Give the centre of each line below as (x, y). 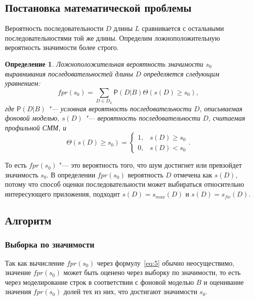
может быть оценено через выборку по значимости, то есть (152, 272)
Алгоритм (28, 220)
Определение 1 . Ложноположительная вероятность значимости (104, 63)
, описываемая (221, 108)
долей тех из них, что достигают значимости (130, 291)
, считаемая (227, 118)
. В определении (71, 174)
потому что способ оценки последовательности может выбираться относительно (125, 184)
